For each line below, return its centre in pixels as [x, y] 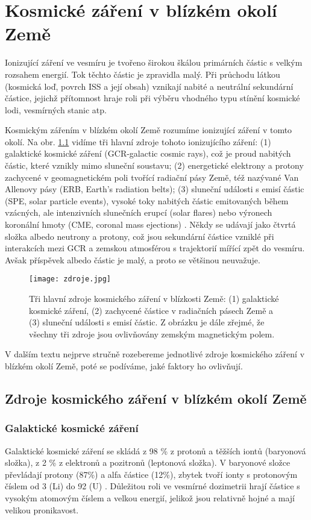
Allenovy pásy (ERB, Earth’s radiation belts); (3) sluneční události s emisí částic [155, 189]
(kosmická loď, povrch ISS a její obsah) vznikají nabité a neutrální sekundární [149, 86]
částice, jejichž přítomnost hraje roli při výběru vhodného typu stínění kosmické [152, 98]
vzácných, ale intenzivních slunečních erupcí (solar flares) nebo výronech [139, 212]
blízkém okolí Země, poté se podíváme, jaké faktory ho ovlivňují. [124, 366]
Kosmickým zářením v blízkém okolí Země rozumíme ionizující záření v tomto [149, 130]
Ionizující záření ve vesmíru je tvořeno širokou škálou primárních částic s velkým [154, 62]
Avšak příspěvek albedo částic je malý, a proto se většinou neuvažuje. [133, 259]
